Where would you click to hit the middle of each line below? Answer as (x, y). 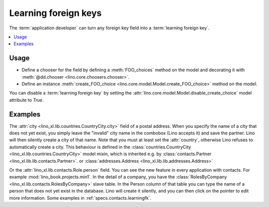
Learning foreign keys (56, 13)
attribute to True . (26, 100)
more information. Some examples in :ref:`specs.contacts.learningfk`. (80, 198)
